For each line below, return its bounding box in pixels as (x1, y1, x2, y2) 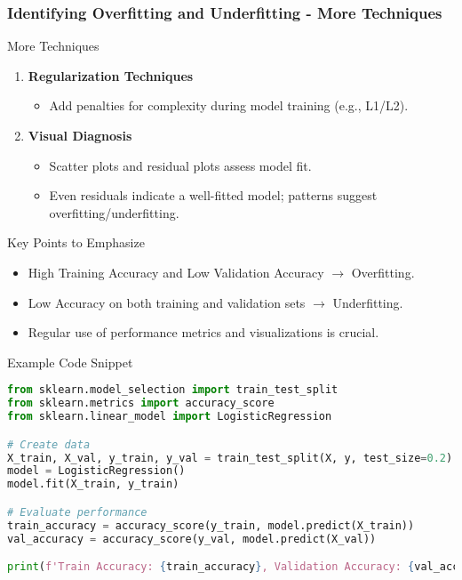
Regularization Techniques (28, 66, 194, 85)
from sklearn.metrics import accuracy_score (7, 397, 275, 410)
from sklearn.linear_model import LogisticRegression (7, 410, 332, 423)
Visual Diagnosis (28, 126, 132, 144)
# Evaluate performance (7, 505, 147, 519)
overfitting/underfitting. (49, 203, 179, 222)
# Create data (7, 438, 91, 451)
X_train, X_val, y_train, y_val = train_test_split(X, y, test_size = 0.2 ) (7, 451, 453, 464)
